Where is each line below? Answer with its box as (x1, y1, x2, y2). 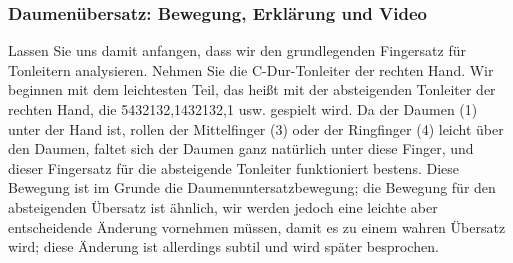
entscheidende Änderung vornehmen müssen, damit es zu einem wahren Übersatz (8, 216, 506, 237)
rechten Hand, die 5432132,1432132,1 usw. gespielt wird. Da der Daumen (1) (8, 99, 478, 119)
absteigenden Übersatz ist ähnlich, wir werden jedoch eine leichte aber (8, 196, 438, 217)
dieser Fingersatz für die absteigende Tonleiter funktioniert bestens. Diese (8, 157, 459, 178)
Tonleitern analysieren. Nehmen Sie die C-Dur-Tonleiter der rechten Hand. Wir (8, 59, 494, 80)
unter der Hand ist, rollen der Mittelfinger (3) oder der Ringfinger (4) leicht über (8, 118, 504, 139)
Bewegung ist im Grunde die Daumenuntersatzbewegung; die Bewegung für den (8, 177, 496, 198)
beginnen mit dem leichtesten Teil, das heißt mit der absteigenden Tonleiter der (8, 79, 496, 100)
